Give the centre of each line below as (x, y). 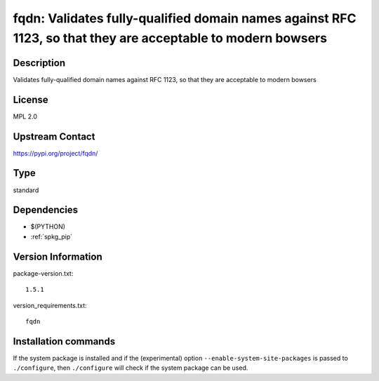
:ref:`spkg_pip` (52, 236)
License (31, 99)
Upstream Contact (54, 136)
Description (39, 63)
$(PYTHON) (48, 227)
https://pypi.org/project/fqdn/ (55, 153)
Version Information (58, 256)
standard (26, 190)
